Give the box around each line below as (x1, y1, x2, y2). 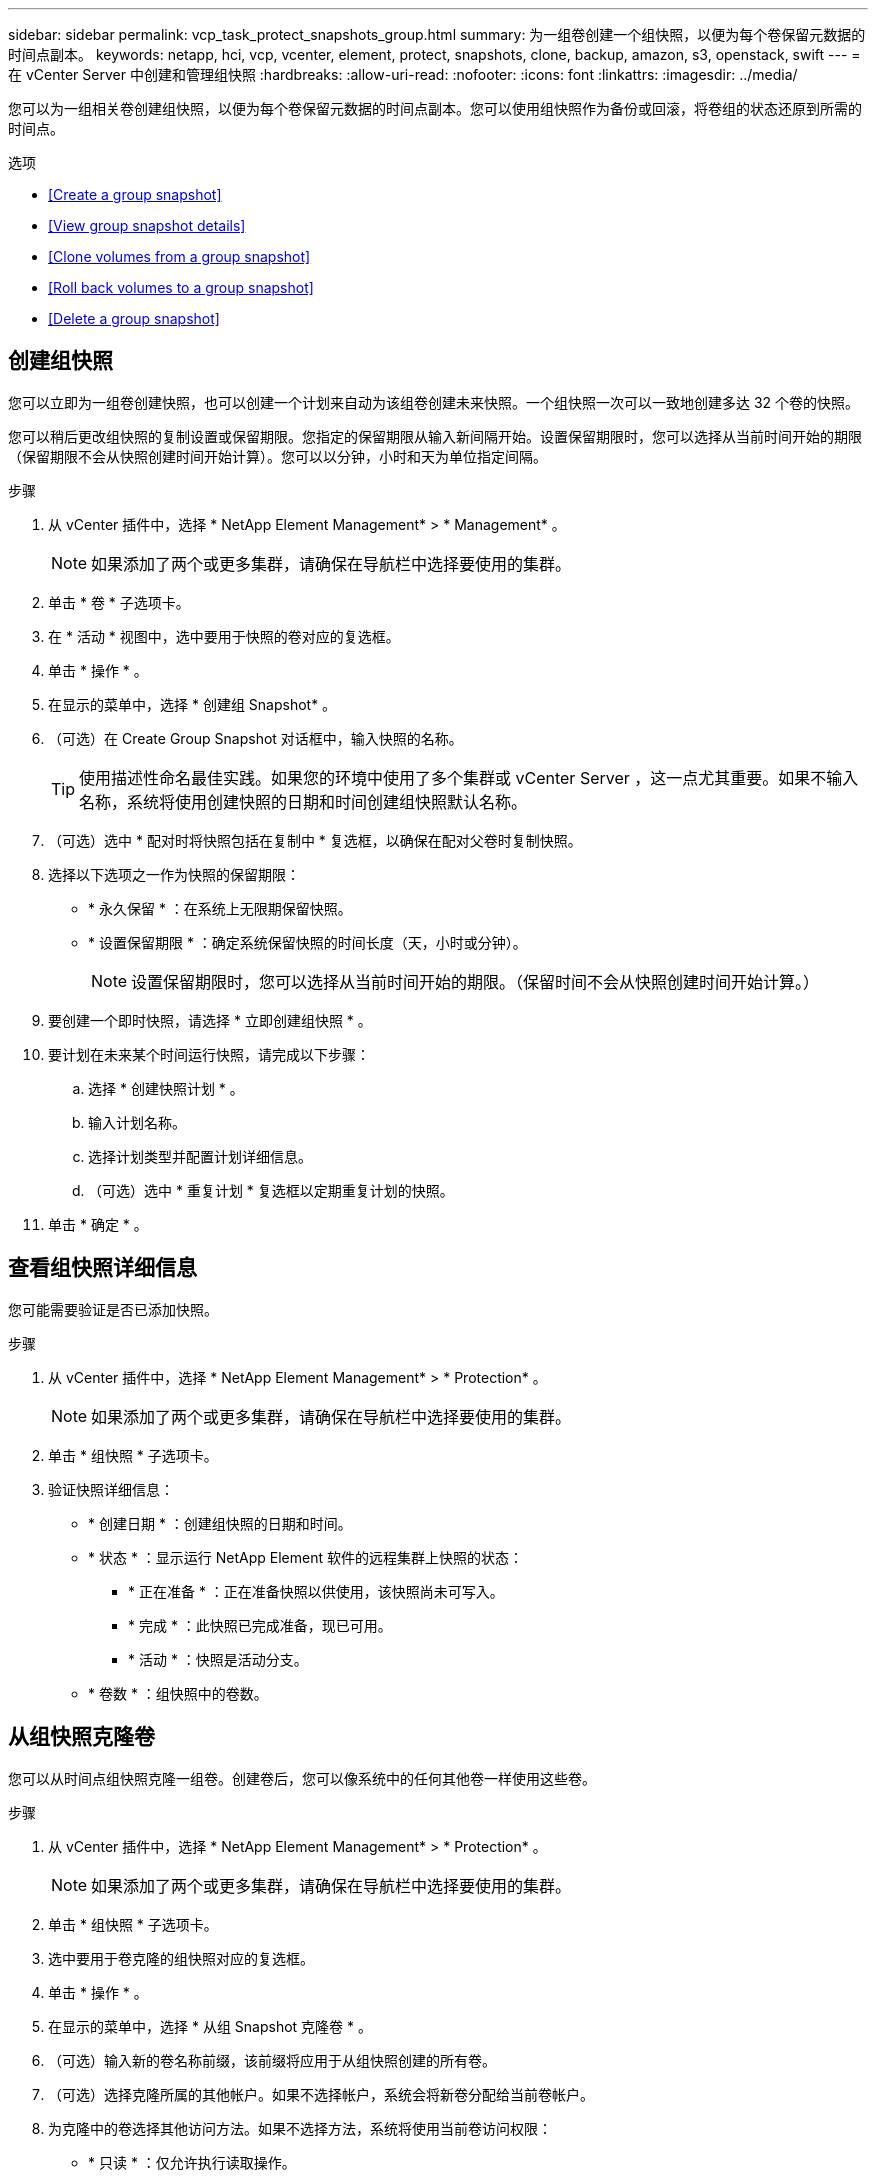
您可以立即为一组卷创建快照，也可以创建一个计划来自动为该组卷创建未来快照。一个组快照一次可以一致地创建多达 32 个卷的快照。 (8, 393, 860, 411)
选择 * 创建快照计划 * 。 (88, 1079, 244, 1097)
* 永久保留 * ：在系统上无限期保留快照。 (88, 899, 352, 917)
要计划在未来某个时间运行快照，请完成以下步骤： (48, 1045, 370, 1063)
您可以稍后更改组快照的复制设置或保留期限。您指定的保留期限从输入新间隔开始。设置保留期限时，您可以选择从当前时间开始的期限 (8, 427, 862, 445)
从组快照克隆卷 (8, 1724, 155, 1750)
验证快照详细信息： (48, 1480, 174, 1498)
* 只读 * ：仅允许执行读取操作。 (88, 2153, 296, 2171)
